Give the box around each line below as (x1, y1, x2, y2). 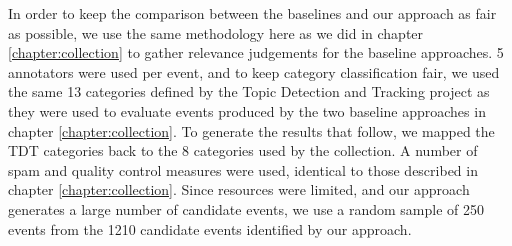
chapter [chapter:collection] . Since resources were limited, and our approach (8, 179, 470, 200)
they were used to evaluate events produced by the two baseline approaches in (8, 100, 486, 121)
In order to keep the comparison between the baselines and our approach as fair (8, 3, 497, 23)
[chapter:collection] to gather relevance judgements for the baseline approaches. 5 (8, 42, 504, 63)
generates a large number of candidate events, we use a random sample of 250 (8, 198, 485, 219)
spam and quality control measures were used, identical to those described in (8, 159, 478, 180)
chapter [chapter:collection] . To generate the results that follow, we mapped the (8, 120, 495, 141)
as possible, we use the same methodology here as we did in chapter (8, 22, 424, 43)
